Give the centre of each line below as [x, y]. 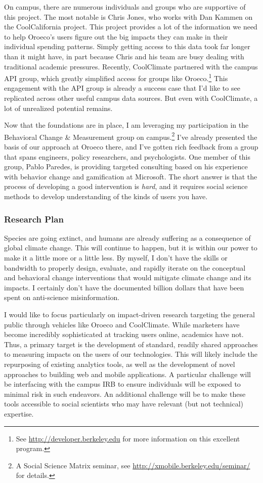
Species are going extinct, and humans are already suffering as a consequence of [127, 237]
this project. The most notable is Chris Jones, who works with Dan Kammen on [128, 16]
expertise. [19, 413]
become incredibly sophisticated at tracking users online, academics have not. [124, 334]
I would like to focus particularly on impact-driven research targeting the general [129, 314]
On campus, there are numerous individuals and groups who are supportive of [125, 7]
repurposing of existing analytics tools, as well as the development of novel [120, 364]
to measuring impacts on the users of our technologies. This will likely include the [131, 354]
